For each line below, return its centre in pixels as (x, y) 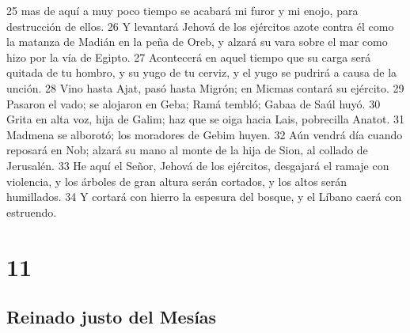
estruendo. (32, 212)
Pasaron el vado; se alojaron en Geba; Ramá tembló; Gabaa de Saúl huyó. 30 (194, 103)
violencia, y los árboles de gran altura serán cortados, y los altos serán (177, 181)
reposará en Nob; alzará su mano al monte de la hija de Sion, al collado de (187, 150)
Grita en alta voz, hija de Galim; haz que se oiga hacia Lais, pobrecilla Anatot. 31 (206, 119)
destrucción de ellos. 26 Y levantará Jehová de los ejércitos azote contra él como (200, 26)
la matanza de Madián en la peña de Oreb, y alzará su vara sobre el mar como (197, 42)
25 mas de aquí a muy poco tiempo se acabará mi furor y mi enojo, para (182, 10)
